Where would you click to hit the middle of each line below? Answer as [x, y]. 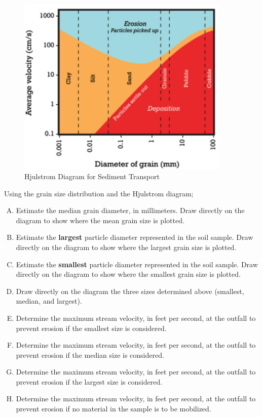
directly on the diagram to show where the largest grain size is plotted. [126, 247]
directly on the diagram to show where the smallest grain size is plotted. [128, 274]
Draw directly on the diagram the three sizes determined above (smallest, [130, 291]
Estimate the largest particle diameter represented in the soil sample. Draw [135, 237]
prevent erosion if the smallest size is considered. [91, 328]
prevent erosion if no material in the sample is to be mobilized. [114, 409]
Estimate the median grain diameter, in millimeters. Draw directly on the [130, 210]
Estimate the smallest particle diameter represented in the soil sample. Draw [137, 264]
